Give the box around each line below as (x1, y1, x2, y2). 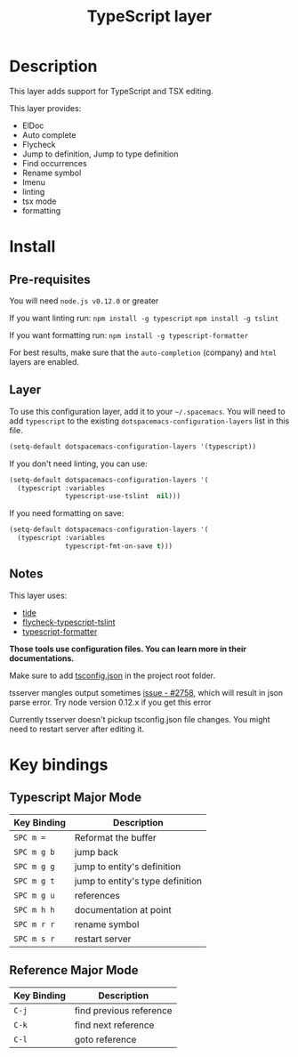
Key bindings (9, 754, 109, 775)
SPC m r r (13, 919, 55, 929)
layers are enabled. (9, 356, 80, 367)
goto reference (74, 1033, 137, 1045)
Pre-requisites (9, 271, 91, 286)
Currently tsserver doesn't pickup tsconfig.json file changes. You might (9, 714, 270, 724)
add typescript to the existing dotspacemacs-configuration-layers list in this (9, 416, 290, 426)
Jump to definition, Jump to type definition (21, 149, 180, 159)
